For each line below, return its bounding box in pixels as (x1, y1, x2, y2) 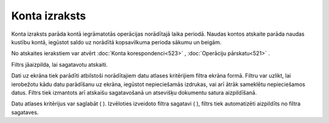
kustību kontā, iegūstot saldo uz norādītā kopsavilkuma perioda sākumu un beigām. (11, 38, 222, 45)
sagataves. (11, 108, 39, 116)
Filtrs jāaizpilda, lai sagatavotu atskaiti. (11, 61, 108, 68)
